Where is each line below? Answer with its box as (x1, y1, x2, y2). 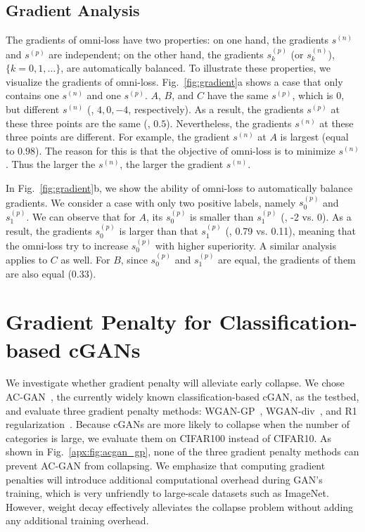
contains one (6, 88, 59, 103)
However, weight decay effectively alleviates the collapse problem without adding (6, 499, 354, 514)
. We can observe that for (26, 209, 136, 223)
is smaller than (190, 209, 254, 223)
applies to (6, 252, 48, 266)
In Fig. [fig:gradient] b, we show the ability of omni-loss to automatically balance (6, 180, 353, 195)
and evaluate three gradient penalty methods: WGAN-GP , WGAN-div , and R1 (6, 403, 357, 417)
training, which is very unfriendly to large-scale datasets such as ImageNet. (6, 486, 329, 500)
